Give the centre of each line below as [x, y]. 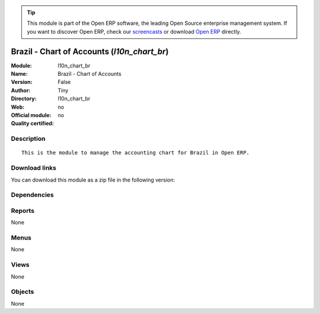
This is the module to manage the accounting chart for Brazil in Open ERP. [136, 153]
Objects [23, 292]
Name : [19, 74]
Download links [33, 168]
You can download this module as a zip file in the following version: [93, 180]
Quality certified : [33, 124]
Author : [21, 90]
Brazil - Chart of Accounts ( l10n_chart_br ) [90, 51]
